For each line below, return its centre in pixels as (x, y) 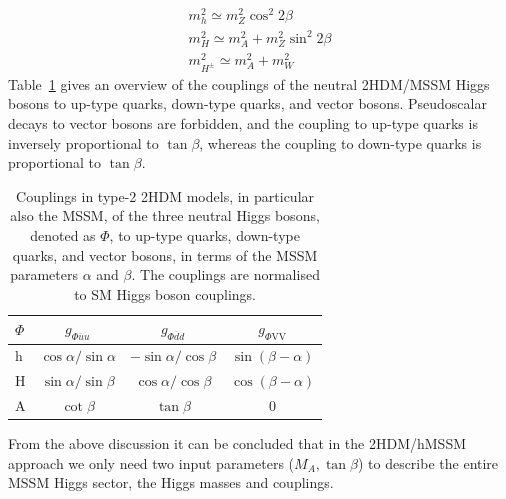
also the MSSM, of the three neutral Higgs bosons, (165, 215)
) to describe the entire (428, 462)
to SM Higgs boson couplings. (165, 293)
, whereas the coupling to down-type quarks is (340, 142)
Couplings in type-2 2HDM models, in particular (165, 195)
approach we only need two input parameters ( (151, 462)
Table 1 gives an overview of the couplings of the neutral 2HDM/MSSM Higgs (249, 83)
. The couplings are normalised (225, 274)
